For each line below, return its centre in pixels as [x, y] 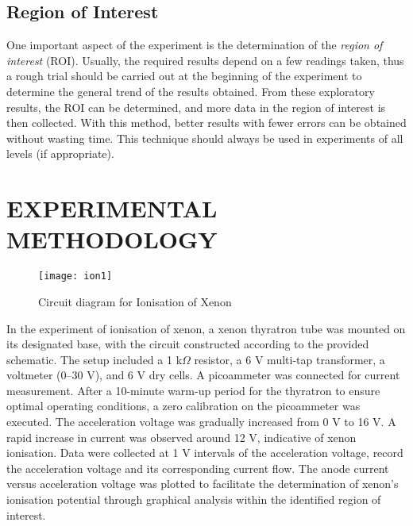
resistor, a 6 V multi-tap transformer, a [289, 359]
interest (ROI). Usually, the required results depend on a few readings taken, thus [205, 60]
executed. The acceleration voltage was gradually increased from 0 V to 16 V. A [201, 422]
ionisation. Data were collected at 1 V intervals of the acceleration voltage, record [205, 453]
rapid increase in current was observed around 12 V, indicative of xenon [181, 437]
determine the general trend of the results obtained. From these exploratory [191, 91]
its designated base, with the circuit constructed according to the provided [188, 344]
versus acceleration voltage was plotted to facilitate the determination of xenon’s [203, 484]
